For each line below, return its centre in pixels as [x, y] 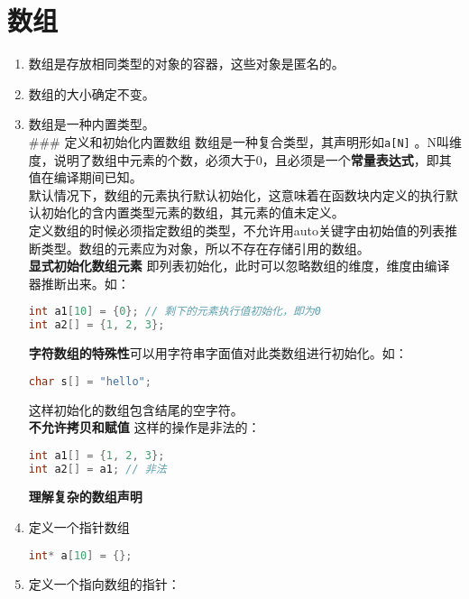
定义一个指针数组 [79, 527]
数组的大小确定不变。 [92, 93]
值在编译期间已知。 [85, 177]
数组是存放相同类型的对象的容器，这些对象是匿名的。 [186, 64]
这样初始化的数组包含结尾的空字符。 [136, 409]
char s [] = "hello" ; [90, 381]
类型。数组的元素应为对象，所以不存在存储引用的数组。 [205, 248]
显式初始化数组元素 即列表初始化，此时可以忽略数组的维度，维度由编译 [239, 266]
